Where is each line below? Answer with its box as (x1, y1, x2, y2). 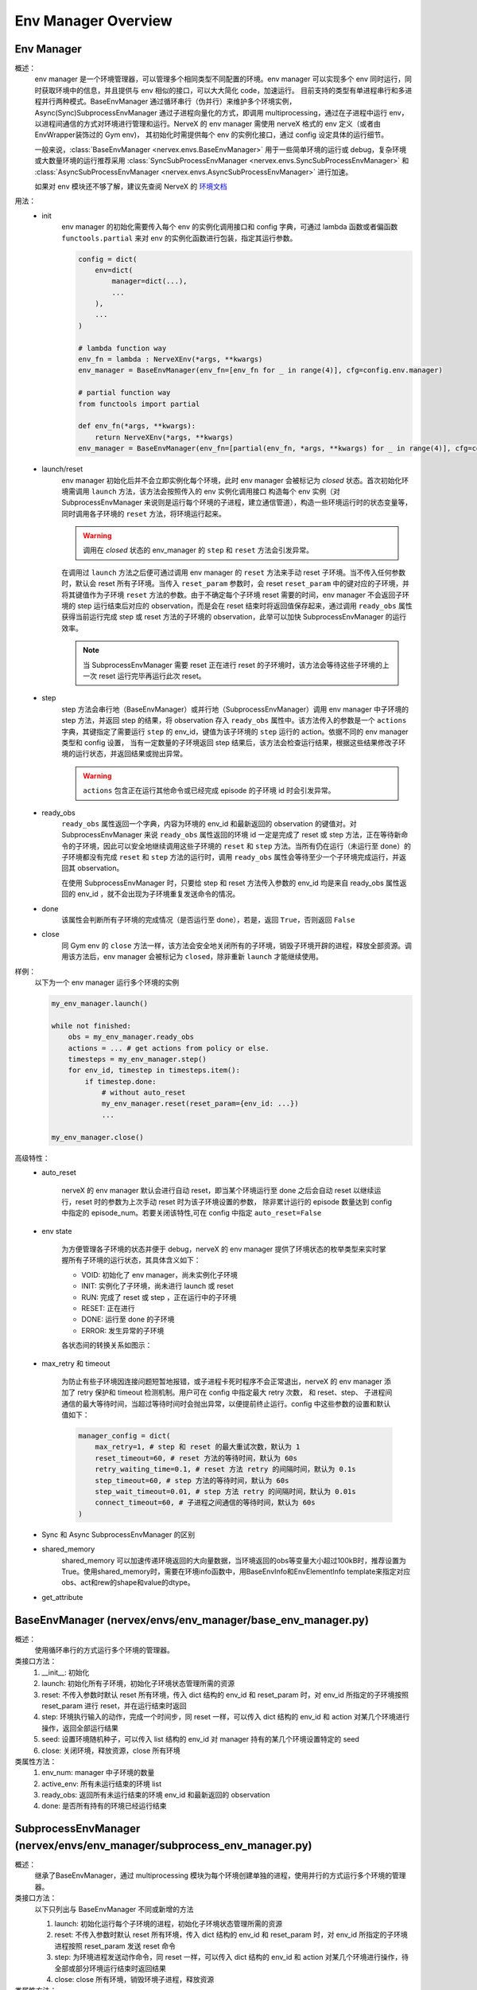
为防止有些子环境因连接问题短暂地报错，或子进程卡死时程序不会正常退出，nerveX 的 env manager (61, 1376, 383, 1386)
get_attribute (41, 1592, 83, 1602)
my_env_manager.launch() (51, 999, 149, 1008)
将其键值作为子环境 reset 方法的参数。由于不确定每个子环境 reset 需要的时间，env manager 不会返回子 (61, 590, 403, 599)
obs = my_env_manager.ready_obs (68, 1032, 195, 1042)
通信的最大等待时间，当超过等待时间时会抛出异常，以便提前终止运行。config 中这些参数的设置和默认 (61, 1399, 391, 1408)
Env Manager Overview (14, 12, 173, 29)
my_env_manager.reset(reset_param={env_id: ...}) (101, 1099, 299, 1108)
